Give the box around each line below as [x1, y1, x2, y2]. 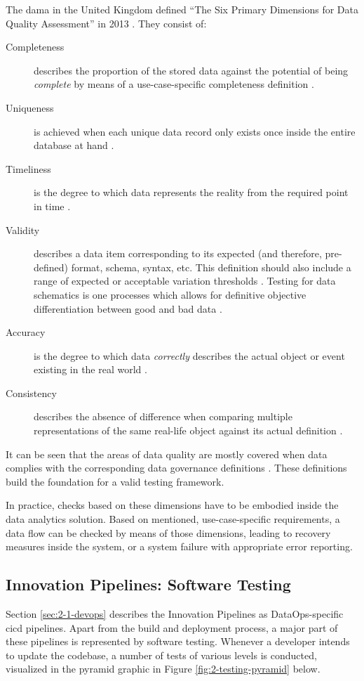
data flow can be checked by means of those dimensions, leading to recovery [6, 525, 331, 540]
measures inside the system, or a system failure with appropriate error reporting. [6, 539, 353, 554]
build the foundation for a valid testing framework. [6, 474, 224, 488]
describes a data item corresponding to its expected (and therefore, [34, 246, 322, 261]
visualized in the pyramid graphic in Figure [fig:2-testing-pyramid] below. [6, 661, 321, 676]
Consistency [6, 385, 57, 400]
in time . [34, 198, 71, 213]
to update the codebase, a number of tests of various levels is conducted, [6, 647, 317, 662]
